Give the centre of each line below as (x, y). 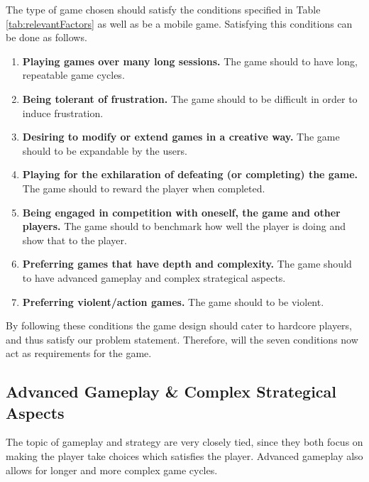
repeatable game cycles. (73, 75)
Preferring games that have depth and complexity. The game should (187, 264)
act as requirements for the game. (79, 353)
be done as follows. (46, 37)
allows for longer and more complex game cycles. (112, 470)
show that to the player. (75, 240)
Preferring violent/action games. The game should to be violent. (173, 301)
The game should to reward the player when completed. (144, 188)
